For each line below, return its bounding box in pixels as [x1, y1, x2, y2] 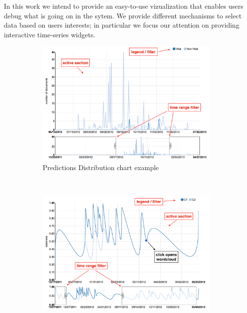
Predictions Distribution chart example [43, 162, 159, 172]
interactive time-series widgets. [4, 29, 96, 39]
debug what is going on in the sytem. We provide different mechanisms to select [4, 10, 242, 20]
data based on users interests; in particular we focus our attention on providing [4, 20, 239, 30]
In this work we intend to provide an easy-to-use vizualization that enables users [4, 1, 244, 11]
